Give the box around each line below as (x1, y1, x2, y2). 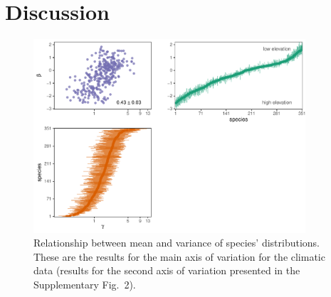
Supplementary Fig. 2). (33, 276, 136, 291)
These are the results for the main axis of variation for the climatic (33, 249, 325, 264)
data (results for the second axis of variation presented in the (33, 263, 300, 278)
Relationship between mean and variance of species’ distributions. (33, 235, 320, 250)
